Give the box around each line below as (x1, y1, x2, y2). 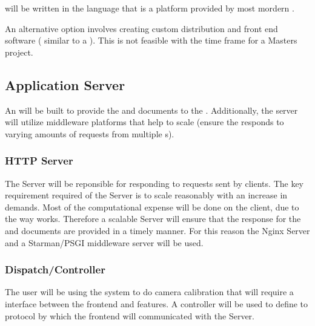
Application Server (5, 75, 125, 94)
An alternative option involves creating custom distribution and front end (5, 22, 278, 34)
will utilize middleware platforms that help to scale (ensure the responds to (5, 116, 284, 128)
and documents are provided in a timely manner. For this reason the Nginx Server (5, 224, 310, 236)
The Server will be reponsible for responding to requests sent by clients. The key (5, 177, 304, 189)
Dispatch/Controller (5, 262, 105, 277)
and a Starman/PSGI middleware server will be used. (5, 236, 204, 249)
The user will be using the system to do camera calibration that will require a (5, 285, 294, 298)
